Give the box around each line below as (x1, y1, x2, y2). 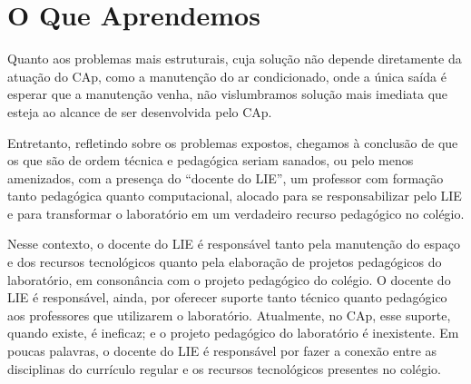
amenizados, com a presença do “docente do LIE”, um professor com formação (7, 168, 444, 187)
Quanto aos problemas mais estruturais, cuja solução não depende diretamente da (7, 49, 462, 68)
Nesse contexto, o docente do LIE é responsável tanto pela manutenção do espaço (7, 234, 460, 253)
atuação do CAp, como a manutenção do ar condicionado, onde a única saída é (7, 66, 446, 85)
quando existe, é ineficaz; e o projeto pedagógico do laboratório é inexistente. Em (7, 323, 459, 342)
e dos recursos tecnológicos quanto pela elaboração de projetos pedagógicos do (7, 252, 442, 271)
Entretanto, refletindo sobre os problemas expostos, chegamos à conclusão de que (7, 133, 458, 152)
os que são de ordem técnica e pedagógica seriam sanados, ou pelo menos (7, 151, 414, 170)
